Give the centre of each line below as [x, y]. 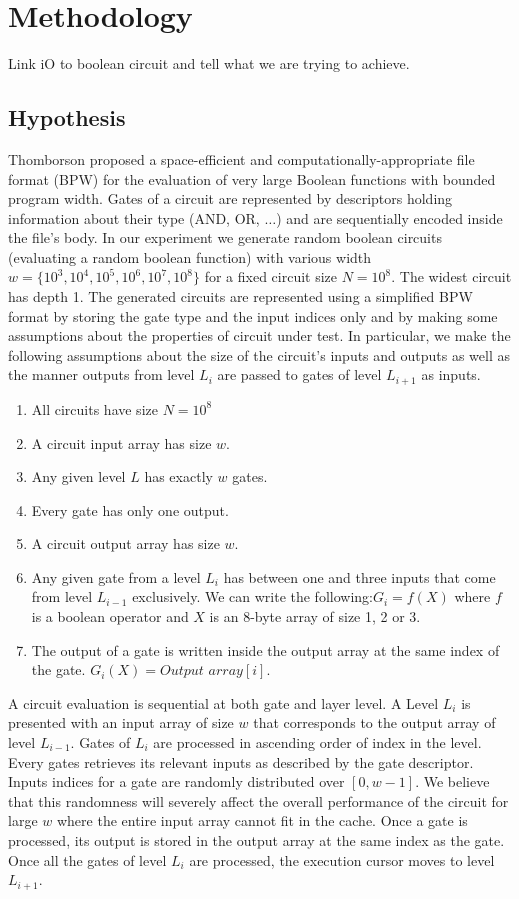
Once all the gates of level [87, 859]
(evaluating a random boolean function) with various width [190, 256]
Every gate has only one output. [130, 509]
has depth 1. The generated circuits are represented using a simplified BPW [240, 296]
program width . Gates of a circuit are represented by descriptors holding [230, 198]
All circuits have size [94, 408]
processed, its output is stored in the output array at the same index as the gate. [256, 840]
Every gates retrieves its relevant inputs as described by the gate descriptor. [241, 761]
